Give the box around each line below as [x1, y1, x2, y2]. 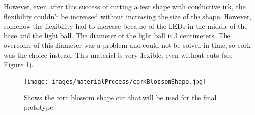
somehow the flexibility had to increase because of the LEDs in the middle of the [4, 21, 248, 31]
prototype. [24, 102, 55, 112]
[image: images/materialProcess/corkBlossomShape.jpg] [24, 78, 207, 86]
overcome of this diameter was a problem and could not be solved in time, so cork [4, 40, 251, 50]
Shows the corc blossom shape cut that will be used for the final [24, 92, 217, 102]
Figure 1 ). [4, 59, 34, 69]
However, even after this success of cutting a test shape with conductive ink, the [4, 1, 246, 11]
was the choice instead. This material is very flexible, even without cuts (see [4, 49, 233, 59]
